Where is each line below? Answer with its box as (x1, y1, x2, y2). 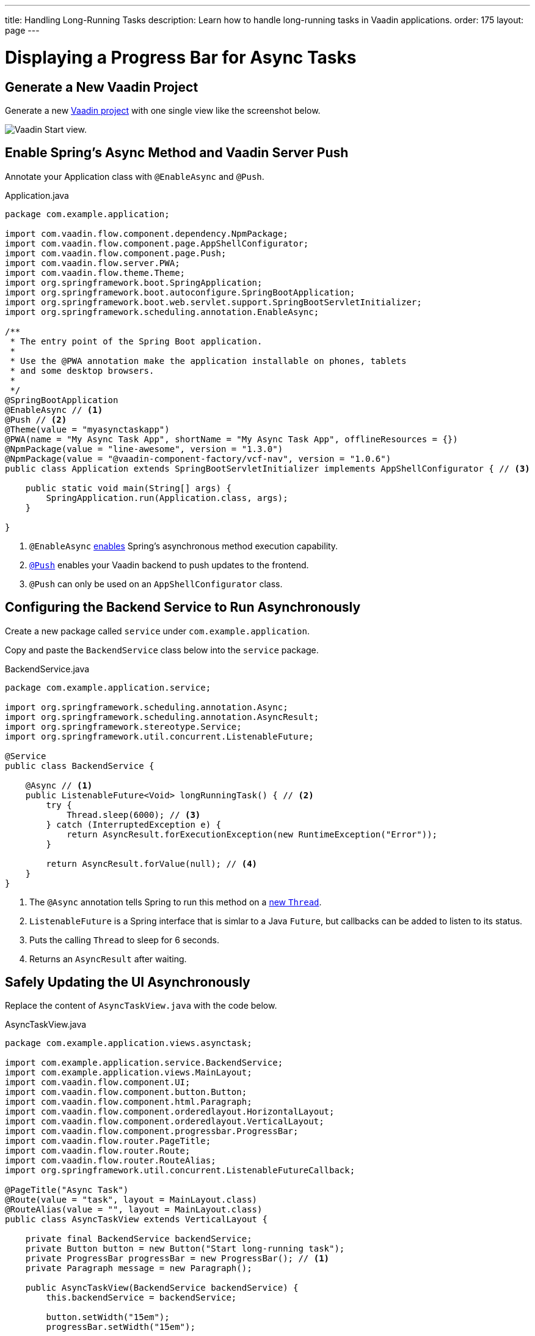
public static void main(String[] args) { (25, 483, 231, 493)
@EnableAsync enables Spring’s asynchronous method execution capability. (29, 540, 338, 551)
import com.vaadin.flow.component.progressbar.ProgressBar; (5, 1126, 299, 1137)
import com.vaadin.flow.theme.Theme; (5, 267, 186, 278)
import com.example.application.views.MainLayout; (5, 1067, 252, 1078)
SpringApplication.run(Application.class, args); (46, 492, 288, 503)
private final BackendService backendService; (25, 1234, 252, 1244)
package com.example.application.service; (5, 682, 211, 692)
